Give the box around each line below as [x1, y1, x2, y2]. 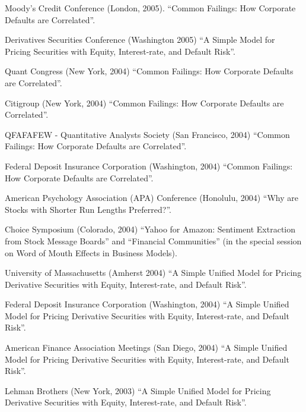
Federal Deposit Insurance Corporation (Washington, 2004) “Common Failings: [5, 159, 293, 172]
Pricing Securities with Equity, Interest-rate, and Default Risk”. [5, 45, 235, 57]
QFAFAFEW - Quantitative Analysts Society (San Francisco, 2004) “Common [5, 128, 290, 140]
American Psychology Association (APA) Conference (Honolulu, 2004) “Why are [5, 191, 299, 204]
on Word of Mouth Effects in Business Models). [5, 246, 177, 259]
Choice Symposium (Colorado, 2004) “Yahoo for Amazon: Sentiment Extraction [5, 223, 296, 235]
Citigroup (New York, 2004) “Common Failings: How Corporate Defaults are [5, 96, 284, 109]
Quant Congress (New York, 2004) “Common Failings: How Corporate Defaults [5, 65, 294, 77]
